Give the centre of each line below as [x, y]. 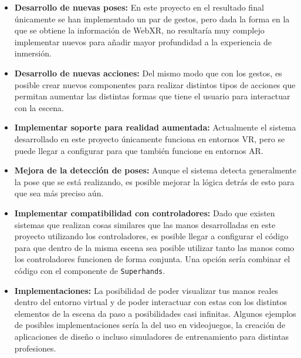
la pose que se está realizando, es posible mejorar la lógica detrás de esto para [154, 181]
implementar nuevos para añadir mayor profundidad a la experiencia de [143, 41]
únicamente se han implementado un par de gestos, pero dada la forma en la [152, 19]
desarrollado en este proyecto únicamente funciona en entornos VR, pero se [150, 138]
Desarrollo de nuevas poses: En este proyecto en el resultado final [139, 7]
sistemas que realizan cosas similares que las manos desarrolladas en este [145, 224]
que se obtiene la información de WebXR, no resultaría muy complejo [139, 30]
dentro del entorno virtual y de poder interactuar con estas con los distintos [150, 302]
